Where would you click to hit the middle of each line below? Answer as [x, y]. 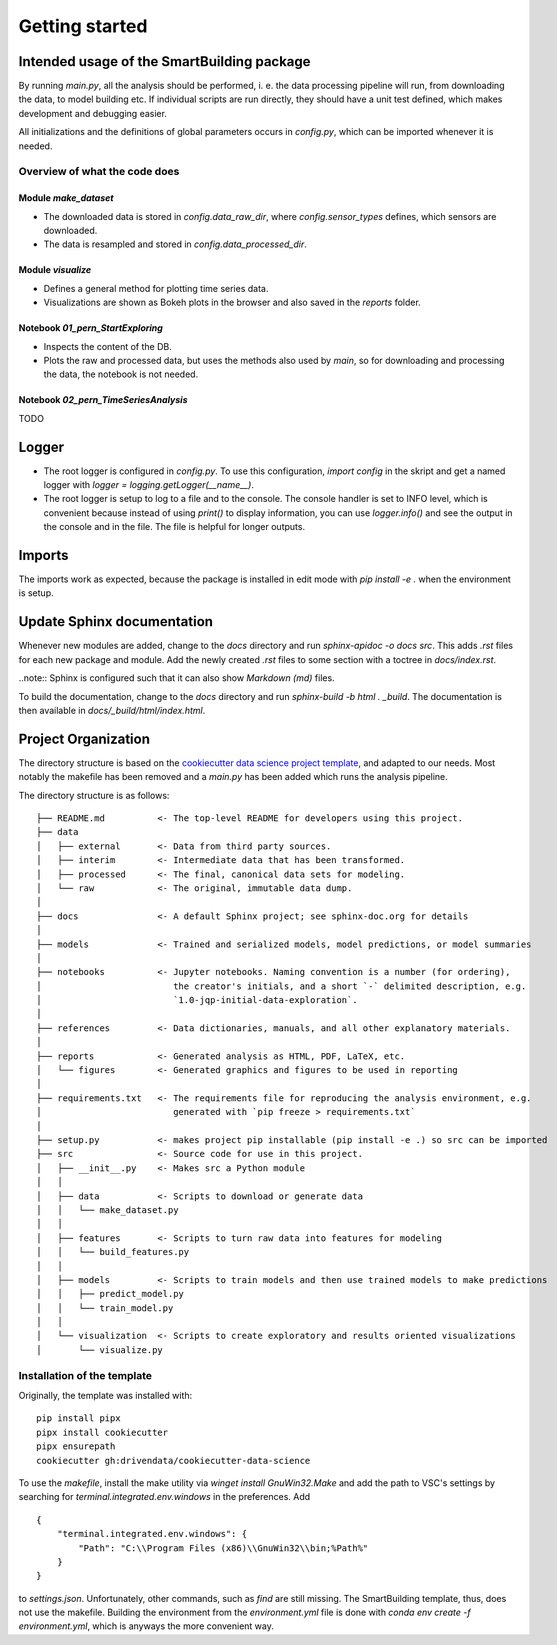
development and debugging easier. [92, 113]
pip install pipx [78, 1418]
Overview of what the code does [99, 172]
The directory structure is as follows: [94, 795]
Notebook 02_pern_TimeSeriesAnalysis [103, 400]
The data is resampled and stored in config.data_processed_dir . [175, 244]
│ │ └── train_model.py [105, 1308]
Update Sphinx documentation [116, 621]
